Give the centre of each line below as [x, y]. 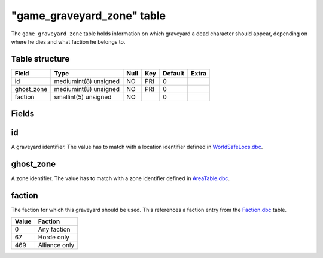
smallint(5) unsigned [83, 97]
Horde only [54, 237]
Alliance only [56, 245]
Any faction [54, 229]
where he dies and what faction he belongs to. [68, 41]
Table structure [40, 59]
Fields [23, 114]
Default [173, 73]
